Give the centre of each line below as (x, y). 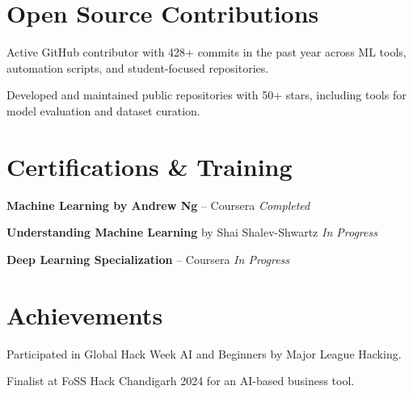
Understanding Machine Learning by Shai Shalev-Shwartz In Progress (192, 232)
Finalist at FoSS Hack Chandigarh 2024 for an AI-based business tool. (181, 381)
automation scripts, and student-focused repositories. (138, 67)
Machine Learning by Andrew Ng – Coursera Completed (158, 205)
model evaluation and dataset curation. (103, 110)
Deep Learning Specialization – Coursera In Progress (148, 259)
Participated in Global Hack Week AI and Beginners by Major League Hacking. (204, 353)
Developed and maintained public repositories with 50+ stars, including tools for (206, 95)
